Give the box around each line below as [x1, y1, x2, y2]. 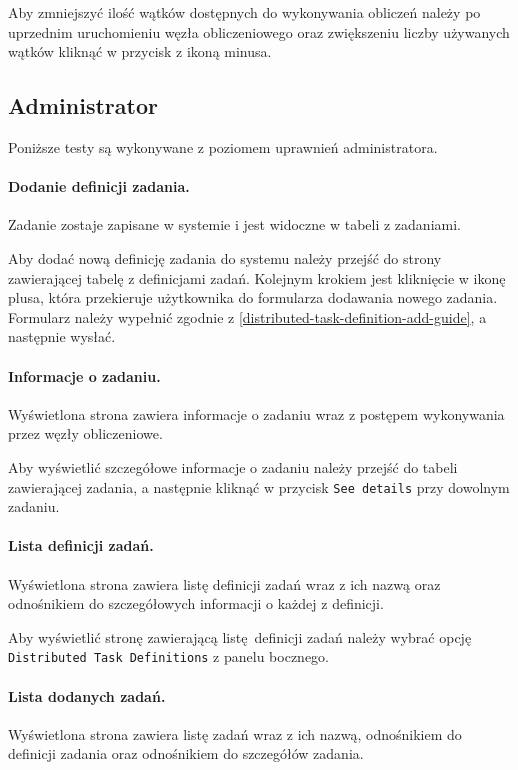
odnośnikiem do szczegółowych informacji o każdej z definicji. [8, 593, 384, 614]
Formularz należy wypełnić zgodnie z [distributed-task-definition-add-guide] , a [8, 306, 487, 327]
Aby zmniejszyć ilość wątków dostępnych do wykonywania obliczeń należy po [8, 2, 481, 22]
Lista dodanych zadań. [8, 685, 166, 706]
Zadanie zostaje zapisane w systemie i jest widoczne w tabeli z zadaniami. [8, 214, 461, 235]
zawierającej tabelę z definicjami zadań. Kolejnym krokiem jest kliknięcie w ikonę [8, 267, 506, 288]
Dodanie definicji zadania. [8, 176, 190, 197]
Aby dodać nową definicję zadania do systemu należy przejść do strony [8, 247, 442, 268]
